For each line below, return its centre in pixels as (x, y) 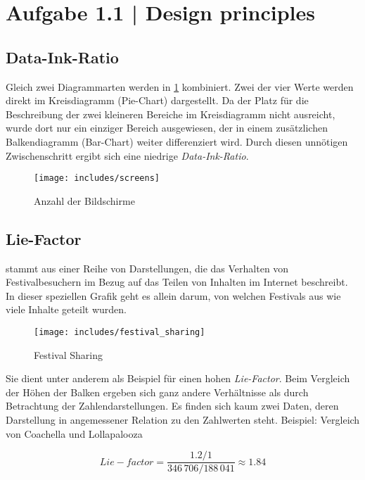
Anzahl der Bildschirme (84, 200)
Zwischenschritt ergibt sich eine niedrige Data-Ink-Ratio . (127, 155)
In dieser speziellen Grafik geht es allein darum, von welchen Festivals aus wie (173, 295)
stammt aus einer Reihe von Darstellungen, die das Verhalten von (147, 268)
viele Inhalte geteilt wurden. (66, 309)
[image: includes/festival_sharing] (120, 332)
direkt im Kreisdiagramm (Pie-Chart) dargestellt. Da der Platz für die (157, 100)
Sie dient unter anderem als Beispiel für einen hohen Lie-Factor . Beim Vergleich (178, 378)
